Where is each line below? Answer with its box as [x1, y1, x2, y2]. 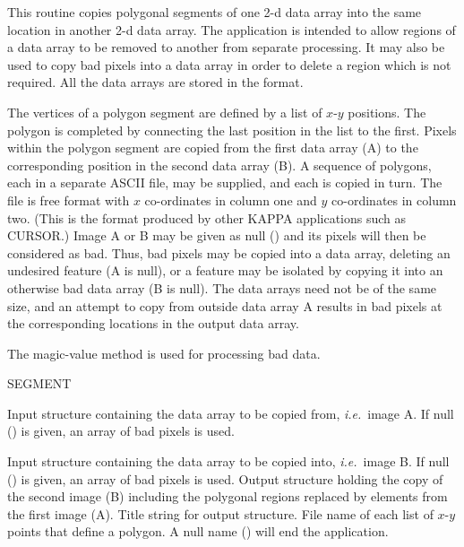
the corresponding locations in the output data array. [7, 314, 299, 333]
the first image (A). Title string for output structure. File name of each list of [7, 504, 434, 523]
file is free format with [7, 190, 130, 209]
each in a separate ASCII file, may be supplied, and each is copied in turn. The [7, 173, 443, 192]
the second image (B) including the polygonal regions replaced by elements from [7, 487, 448, 506]
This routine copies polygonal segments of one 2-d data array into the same [7, 3, 422, 21]
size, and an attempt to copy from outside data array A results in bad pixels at [7, 296, 443, 315]
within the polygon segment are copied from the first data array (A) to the [7, 138, 418, 157]
